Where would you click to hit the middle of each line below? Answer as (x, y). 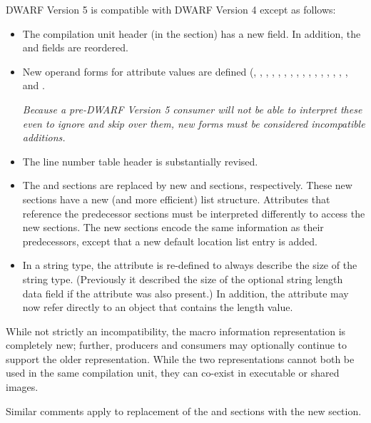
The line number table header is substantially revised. (140, 161)
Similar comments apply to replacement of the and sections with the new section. (184, 411)
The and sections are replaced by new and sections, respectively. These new (187, 185)
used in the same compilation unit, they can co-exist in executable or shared (173, 373)
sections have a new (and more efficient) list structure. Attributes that (176, 199)
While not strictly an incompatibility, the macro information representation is (176, 331)
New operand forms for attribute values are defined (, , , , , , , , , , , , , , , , (185, 71)
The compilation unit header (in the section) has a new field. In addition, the (192, 33)
